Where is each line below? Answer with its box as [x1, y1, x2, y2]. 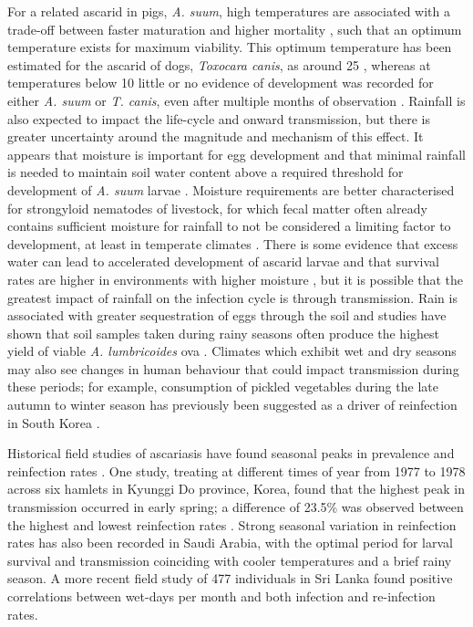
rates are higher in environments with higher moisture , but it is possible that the [7, 269, 464, 288]
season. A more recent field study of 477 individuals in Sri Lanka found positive [7, 569, 453, 588]
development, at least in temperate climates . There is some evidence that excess [7, 234, 458, 253]
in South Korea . [7, 413, 100, 432]
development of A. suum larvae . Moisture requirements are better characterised [7, 180, 455, 199]
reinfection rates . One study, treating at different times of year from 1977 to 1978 [7, 461, 466, 480]
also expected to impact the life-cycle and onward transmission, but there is [7, 109, 431, 128]
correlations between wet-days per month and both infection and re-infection [7, 587, 436, 605]
